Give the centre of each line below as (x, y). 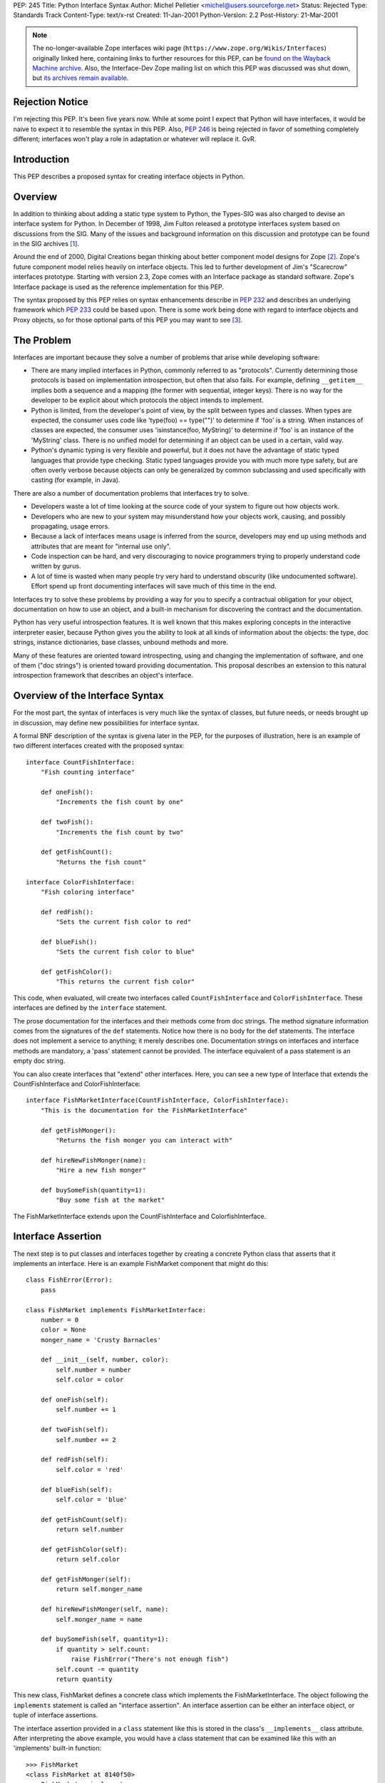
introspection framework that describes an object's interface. (103, 675)
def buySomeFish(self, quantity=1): (104, 1639)
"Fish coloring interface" (88, 892)
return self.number (90, 1529)
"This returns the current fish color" (125, 982)
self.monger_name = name (99, 1619)
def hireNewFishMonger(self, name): (104, 1609)
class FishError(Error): (69, 1280)
